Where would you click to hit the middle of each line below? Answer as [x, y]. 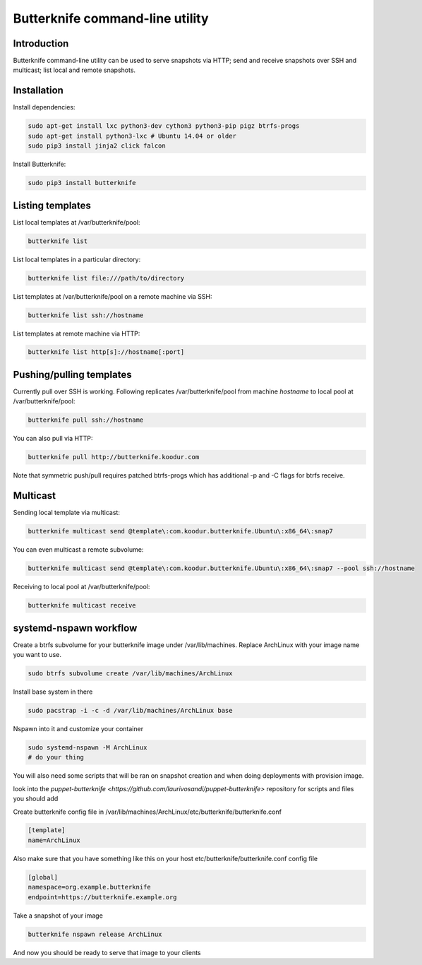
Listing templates [52, 205]
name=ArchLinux [54, 840]
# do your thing [56, 757]
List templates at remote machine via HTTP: [77, 333]
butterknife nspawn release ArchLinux [95, 934]
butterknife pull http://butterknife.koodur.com [114, 457]
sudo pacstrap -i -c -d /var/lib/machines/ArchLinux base [130, 710]
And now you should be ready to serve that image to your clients [107, 952]
